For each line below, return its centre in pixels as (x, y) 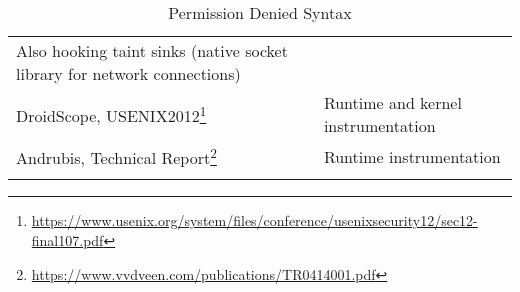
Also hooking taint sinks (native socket (152, 50)
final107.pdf (67, 239)
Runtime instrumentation (412, 156)
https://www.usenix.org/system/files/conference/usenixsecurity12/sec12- (254, 220)
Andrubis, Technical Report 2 (116, 156)
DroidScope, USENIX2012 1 (111, 114)
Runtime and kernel (392, 102)
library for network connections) (128, 73)
